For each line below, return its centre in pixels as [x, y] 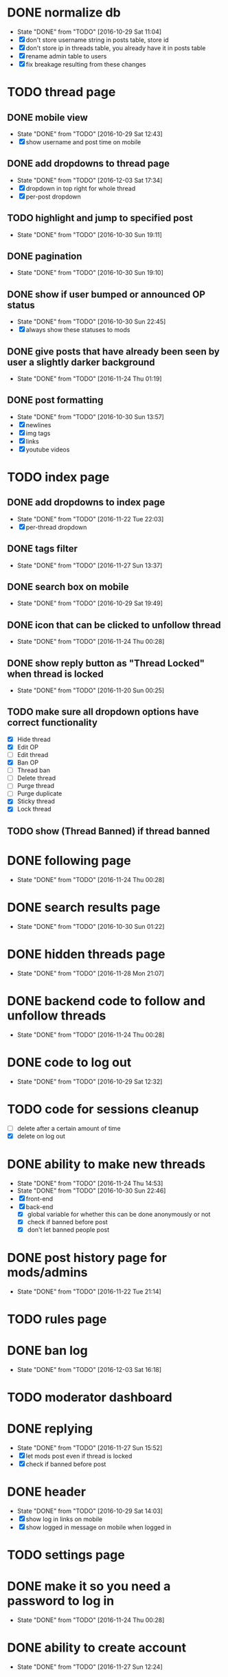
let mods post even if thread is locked [79, 1456]
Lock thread [34, 809]
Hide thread [34, 739]
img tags [38, 433]
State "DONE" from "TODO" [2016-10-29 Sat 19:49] [90, 603]
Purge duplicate [39, 794]
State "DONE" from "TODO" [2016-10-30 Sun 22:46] [91, 1191]
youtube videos [48, 449]
